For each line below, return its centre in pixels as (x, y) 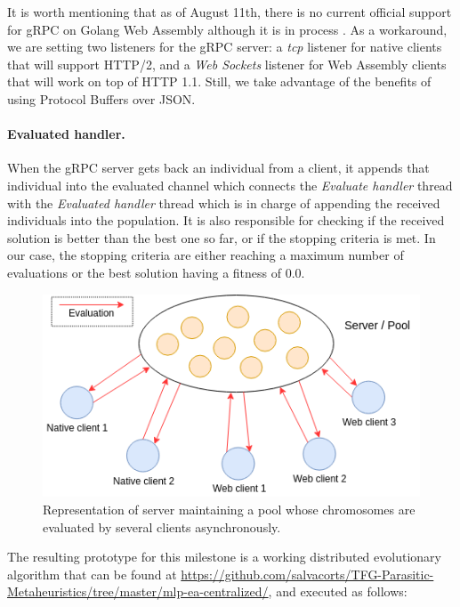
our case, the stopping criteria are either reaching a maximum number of (206, 255)
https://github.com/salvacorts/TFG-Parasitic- (307, 574)
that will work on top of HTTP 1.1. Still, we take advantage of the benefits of (219, 81)
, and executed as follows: (338, 591)
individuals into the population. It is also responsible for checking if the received (226, 220)
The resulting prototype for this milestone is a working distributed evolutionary (224, 557)
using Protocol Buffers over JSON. (101, 98)
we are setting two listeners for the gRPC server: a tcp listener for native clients (225, 47)
